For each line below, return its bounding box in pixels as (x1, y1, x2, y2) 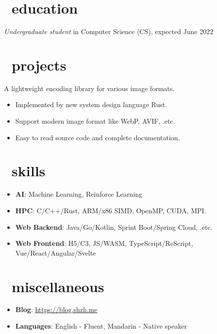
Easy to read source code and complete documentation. (15, 132, 180, 142)
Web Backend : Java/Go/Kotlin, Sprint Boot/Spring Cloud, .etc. (15, 222, 213, 232)
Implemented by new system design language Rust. (15, 99, 167, 110)
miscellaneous (12, 276, 104, 296)
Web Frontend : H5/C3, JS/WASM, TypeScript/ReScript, (15, 238, 193, 248)
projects (12, 55, 67, 74)
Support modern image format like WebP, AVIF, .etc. (15, 116, 175, 126)
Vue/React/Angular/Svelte (15, 247, 96, 258)
